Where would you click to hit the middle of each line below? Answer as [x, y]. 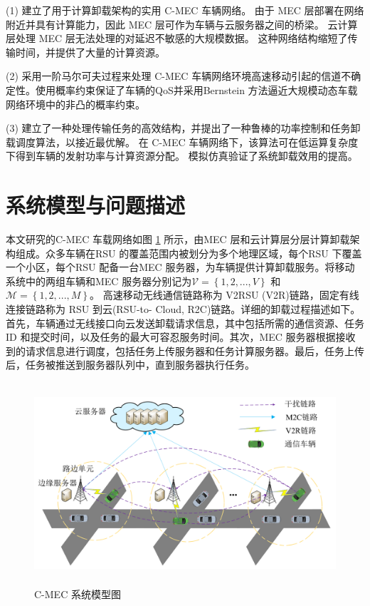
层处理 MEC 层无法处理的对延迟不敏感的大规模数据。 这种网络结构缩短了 [177, 38]
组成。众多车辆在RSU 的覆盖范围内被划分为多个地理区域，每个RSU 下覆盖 [189, 253]
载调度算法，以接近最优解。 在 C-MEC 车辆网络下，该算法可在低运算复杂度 [182, 142]
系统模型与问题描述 [96, 205]
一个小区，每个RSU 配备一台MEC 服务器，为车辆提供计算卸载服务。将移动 [180, 267]
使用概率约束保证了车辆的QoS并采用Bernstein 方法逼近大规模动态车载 [196, 89]
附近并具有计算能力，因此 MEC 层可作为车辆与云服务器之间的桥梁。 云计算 [182, 24]
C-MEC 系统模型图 [78, 594]
